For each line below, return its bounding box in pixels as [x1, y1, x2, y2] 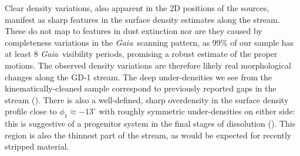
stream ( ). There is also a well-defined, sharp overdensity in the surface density [5, 93, 289, 106]
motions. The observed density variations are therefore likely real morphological [5, 59, 291, 71]
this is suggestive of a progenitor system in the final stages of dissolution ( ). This [5, 117, 296, 130]
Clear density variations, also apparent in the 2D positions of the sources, [5, 2, 269, 13]
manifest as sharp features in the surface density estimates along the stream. [5, 13, 280, 25]
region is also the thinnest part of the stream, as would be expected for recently [5, 128, 292, 141]
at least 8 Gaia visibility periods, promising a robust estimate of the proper [5, 48, 278, 60]
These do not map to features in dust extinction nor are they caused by [5, 25, 262, 37]
